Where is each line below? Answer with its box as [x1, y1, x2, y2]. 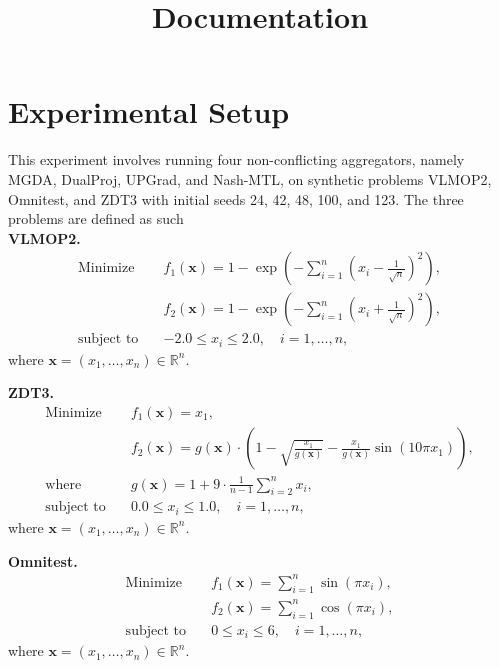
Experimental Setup [8, 91, 290, 132]
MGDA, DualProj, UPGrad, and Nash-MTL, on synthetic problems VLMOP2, [8, 168, 492, 189]
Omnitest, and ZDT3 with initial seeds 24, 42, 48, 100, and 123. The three [8, 188, 464, 209]
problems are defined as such [8, 208, 184, 229]
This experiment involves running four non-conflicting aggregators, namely [8, 149, 465, 170]
